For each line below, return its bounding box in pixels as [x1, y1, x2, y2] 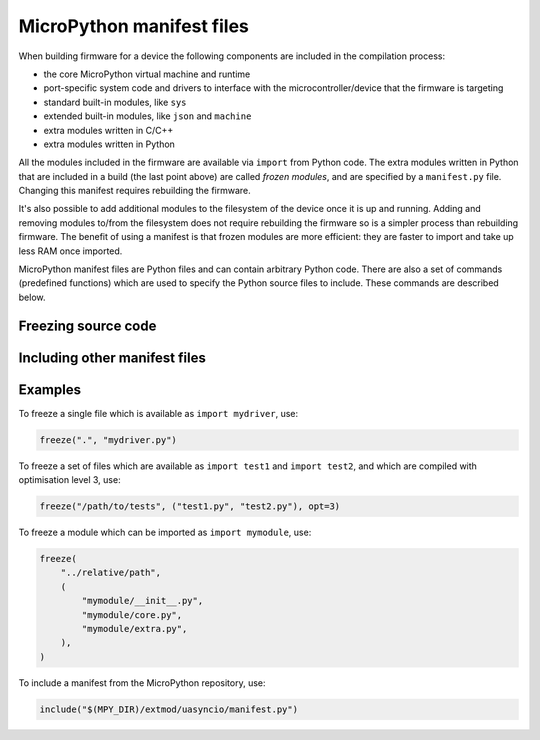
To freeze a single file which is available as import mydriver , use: [18, 407, 299, 419]
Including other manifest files [18, 349, 207, 366]
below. [18, 291, 46, 303]
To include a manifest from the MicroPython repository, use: [18, 676, 266, 689]
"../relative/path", [60, 567, 162, 579]
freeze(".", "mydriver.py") [39, 434, 177, 445]
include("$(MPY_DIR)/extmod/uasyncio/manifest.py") [39, 703, 299, 715]
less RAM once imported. [18, 245, 123, 257]
